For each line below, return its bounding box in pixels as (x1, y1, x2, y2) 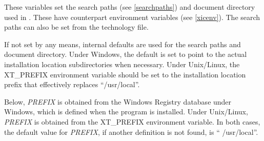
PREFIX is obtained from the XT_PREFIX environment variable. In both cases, (4, 116, 260, 127)
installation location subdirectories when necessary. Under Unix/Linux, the (4, 58, 240, 69)
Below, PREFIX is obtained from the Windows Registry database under (4, 96, 232, 107)
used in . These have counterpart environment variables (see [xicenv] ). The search (4, 11, 260, 22)
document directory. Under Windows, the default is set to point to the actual (4, 49, 247, 59)
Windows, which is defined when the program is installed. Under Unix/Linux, (4, 106, 248, 117)
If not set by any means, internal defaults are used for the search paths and (4, 38, 241, 49)
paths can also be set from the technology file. (4, 22, 149, 32)
